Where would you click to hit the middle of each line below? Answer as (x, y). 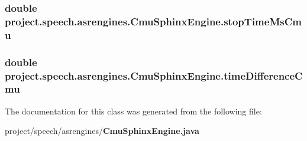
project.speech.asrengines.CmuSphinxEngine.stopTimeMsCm (153, 21)
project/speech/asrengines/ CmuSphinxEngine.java (102, 131)
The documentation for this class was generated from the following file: (133, 111)
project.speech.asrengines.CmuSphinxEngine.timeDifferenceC (154, 75)
